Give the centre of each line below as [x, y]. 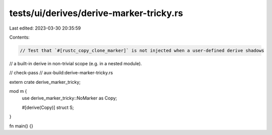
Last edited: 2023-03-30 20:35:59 [45, 28]
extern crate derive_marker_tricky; [45, 82]
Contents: [19, 37]
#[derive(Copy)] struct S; [48, 107]
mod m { [18, 91]
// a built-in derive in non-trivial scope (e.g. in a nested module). [76, 63]
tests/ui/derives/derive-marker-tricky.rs [96, 13]
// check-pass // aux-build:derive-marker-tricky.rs [61, 73]
